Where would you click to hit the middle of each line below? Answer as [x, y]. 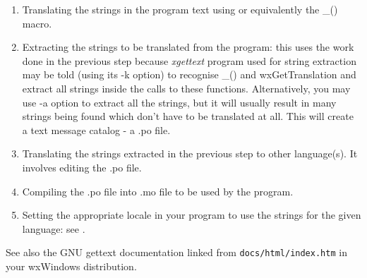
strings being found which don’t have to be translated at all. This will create [188, 116]
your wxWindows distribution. [71, 266]
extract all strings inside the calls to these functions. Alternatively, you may [186, 88]
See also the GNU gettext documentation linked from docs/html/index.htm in [176, 252]
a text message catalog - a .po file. [96, 129]
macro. [37, 23]
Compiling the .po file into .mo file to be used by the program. [158, 191]
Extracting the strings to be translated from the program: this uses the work [188, 47]
